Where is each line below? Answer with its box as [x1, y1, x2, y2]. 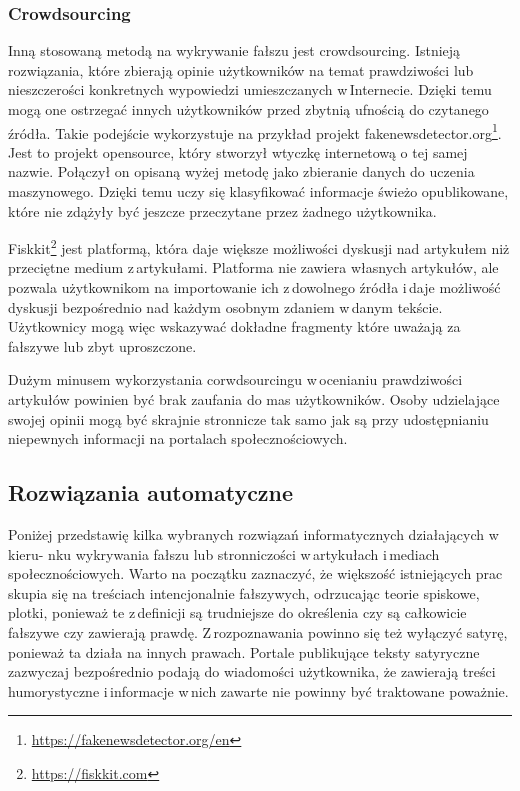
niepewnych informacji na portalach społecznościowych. [8, 428, 348, 449]
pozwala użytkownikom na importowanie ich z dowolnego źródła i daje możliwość [8, 277, 501, 298]
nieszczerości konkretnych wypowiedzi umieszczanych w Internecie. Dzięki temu [8, 79, 492, 100]
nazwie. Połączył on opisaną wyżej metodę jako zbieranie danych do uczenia [8, 161, 475, 182]
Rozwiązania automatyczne [8, 477, 294, 508]
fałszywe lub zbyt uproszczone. [8, 335, 197, 356]
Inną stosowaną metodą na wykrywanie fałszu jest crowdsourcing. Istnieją [8, 40, 461, 61]
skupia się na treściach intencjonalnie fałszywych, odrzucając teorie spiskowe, [8, 582, 480, 603]
